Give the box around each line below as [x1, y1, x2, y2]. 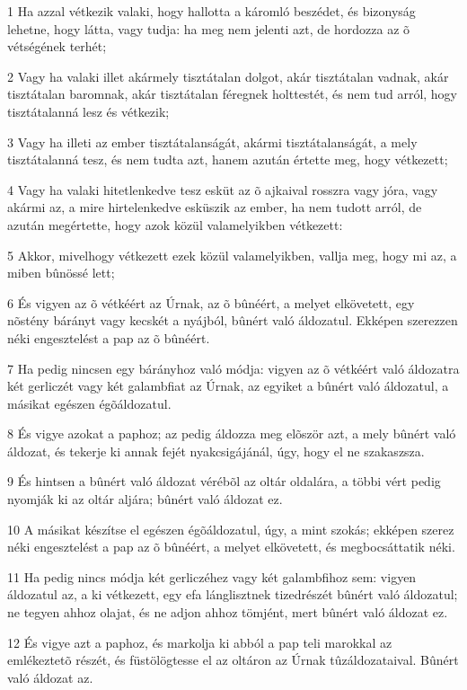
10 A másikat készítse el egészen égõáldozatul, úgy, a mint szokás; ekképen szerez [7, 519, 454, 538]
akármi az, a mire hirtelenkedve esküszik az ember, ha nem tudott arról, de [7, 198, 422, 217]
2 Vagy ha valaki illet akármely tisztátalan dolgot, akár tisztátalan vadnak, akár [7, 66, 449, 85]
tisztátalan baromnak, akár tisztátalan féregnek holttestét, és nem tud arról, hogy [7, 84, 458, 103]
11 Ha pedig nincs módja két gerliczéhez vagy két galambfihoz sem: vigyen [7, 567, 417, 586]
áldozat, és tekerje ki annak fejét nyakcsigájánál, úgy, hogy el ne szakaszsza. [7, 441, 425, 460]
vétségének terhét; [7, 37, 107, 56]
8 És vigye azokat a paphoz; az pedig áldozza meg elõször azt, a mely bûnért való [7, 424, 456, 443]
